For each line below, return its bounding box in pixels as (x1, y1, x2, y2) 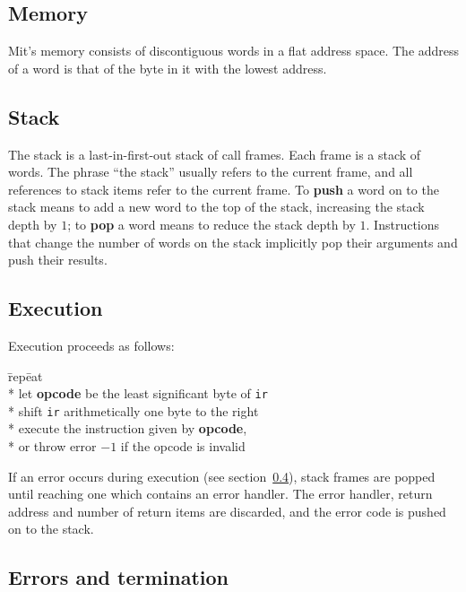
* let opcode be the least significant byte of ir (8, 384, 268, 403)
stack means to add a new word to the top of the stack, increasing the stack (8, 197, 425, 216)
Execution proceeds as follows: (8, 335, 175, 354)
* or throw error (8, 437, 97, 456)
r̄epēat (8, 366, 43, 385)
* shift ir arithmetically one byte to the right (8, 401, 259, 420)
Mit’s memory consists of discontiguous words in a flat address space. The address (8, 41, 460, 60)
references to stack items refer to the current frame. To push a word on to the (8, 179, 439, 198)
